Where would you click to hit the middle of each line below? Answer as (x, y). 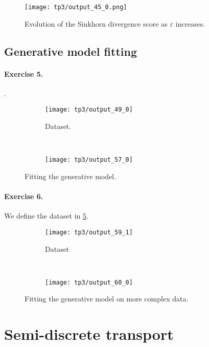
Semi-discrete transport (89, 334)
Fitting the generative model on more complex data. (107, 299)
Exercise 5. (24, 73)
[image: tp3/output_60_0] (89, 282)
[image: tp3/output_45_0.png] (76, 7)
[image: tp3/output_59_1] (89, 232)
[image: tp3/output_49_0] (89, 110)
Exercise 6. (24, 196)
